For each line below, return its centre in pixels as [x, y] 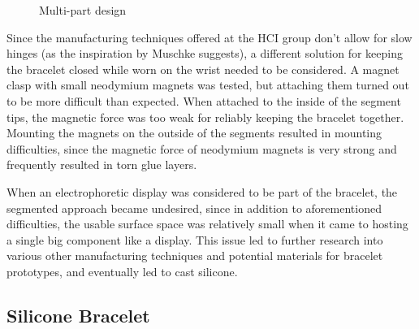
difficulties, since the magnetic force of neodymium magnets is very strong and [202, 148]
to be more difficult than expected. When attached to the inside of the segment [204, 100]
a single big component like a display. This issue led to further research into [195, 239]
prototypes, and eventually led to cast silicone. [122, 271]
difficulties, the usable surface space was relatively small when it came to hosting [207, 224]
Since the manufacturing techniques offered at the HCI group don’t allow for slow [209, 37]
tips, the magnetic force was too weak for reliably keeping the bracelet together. [205, 117]
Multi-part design [83, 10]
